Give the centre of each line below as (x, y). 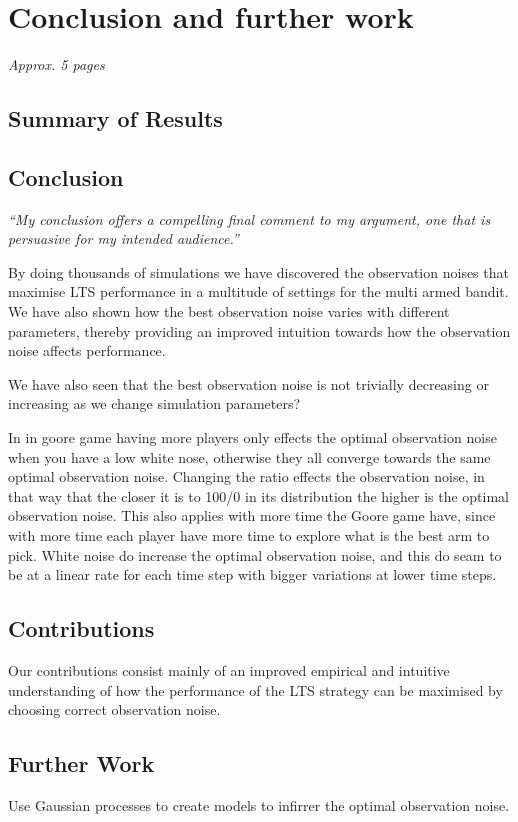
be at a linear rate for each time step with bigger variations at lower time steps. (252, 574)
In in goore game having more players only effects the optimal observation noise (252, 437)
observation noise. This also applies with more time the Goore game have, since (252, 515)
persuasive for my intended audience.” (123, 238)
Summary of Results (115, 118)
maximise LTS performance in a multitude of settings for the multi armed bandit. (258, 291)
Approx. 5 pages (56, 64)
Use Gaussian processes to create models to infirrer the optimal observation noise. (259, 804)
